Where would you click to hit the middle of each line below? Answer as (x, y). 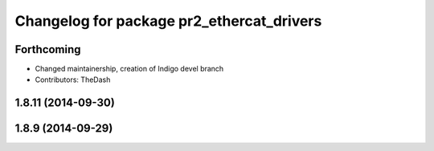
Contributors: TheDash (73, 80)
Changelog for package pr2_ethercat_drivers (168, 21)
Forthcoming (48, 49)
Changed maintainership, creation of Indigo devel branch (129, 69)
